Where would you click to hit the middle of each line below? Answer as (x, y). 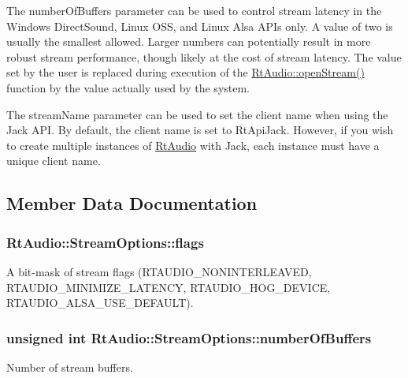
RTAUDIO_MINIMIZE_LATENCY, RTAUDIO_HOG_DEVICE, (169, 287)
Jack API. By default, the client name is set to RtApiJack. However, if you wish (200, 130)
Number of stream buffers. (70, 367)
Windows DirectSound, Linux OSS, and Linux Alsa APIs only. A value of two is (200, 26)
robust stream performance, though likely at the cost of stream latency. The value (204, 56)
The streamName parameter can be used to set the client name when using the (197, 114)
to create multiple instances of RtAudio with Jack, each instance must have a (193, 145)
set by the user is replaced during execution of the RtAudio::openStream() (185, 72)
